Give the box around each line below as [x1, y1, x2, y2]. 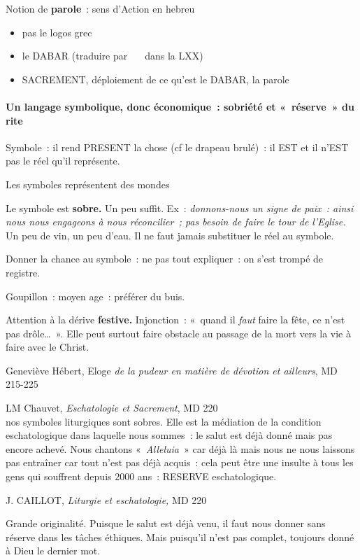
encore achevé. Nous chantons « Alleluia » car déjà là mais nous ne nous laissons [6, 441, 355, 456]
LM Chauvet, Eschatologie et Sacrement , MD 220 [6, 400, 218, 415]
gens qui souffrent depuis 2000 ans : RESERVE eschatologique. [6, 469, 277, 484]
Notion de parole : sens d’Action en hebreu [6, 1, 195, 15]
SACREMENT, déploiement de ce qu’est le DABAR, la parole [22, 71, 289, 86]
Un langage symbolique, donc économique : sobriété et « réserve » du [6, 99, 354, 113]
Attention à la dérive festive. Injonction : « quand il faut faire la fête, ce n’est [6, 312, 345, 327]
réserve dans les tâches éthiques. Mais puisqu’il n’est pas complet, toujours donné [6, 529, 354, 544]
